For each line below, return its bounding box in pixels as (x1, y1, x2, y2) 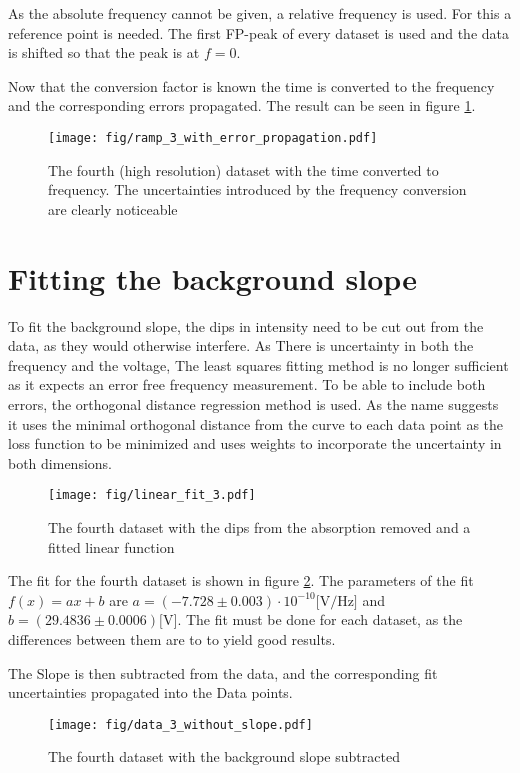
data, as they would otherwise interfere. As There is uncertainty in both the (8, 335, 474, 356)
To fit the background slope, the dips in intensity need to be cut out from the (8, 315, 484, 336)
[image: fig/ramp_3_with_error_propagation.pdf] (48, 130, 378, 145)
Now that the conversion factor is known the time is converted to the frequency (8, 75, 495, 96)
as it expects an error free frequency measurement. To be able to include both (8, 374, 486, 395)
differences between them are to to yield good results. (8, 628, 336, 649)
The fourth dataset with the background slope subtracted (48, 746, 400, 767)
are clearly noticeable (48, 198, 178, 219)
